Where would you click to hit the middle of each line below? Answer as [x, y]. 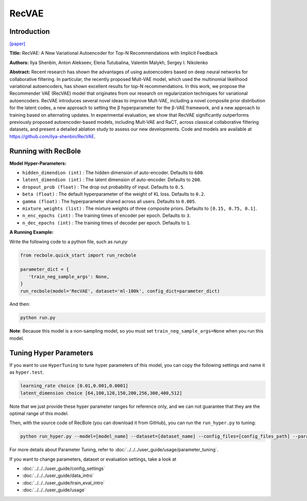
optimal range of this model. [39, 413]
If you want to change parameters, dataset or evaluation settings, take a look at [93, 459]
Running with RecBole [45, 151]
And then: [20, 304]
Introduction [30, 31]
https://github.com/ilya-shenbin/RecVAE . [52, 136]
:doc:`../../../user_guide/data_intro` [58, 475]
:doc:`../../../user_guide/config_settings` [64, 469]
